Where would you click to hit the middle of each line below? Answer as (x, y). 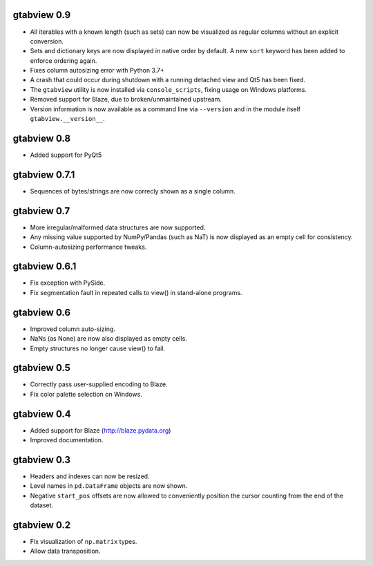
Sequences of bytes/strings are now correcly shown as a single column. (133, 191)
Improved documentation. (67, 440)
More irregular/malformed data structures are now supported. (118, 227)
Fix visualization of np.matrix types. (84, 542)
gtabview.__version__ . (67, 119)
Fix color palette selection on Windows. (86, 394)
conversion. (47, 41)
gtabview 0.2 (42, 525)
